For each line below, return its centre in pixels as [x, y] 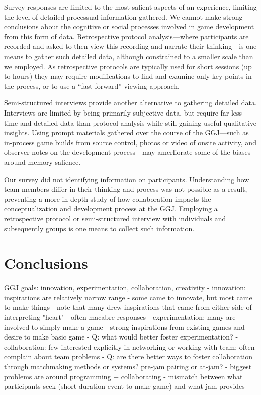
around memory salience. [42, 162]
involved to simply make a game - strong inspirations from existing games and [124, 327]
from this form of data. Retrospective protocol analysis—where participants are [126, 36]
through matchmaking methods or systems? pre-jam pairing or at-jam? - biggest [128, 366]
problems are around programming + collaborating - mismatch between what [123, 376]
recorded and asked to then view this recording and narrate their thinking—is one [130, 46]
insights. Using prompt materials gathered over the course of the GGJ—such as [126, 132]
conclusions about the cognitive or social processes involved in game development [129, 26]
